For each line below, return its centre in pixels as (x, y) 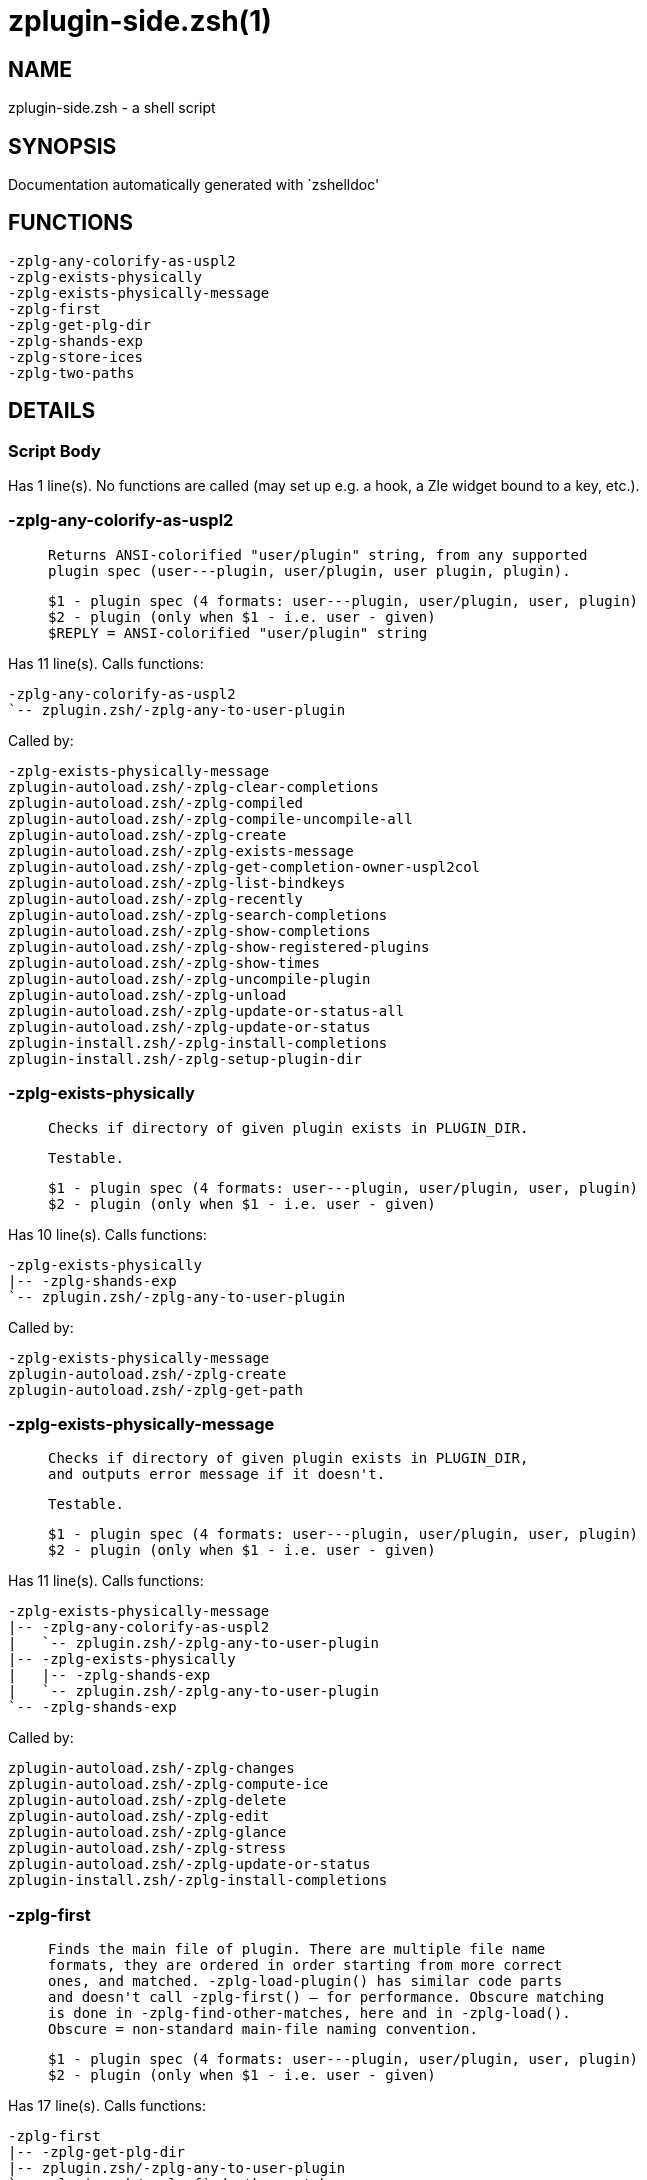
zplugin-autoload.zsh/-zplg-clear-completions (193, 786)
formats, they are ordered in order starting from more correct (305, 1965)
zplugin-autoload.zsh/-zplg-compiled (156, 802)
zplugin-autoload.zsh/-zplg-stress (147, 1848)
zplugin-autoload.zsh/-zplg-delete (147, 1800)
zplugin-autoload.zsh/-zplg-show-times (164, 962)
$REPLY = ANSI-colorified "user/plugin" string (238, 632)
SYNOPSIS (62, 146)
